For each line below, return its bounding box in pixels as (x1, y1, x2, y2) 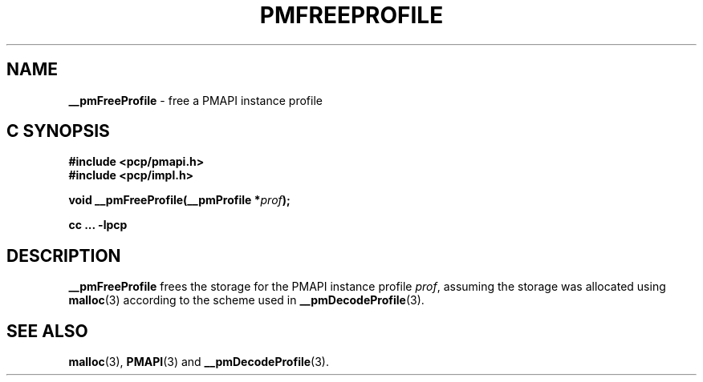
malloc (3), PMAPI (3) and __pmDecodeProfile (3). (68, 355, 329, 369)
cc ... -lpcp (68, 218, 128, 232)
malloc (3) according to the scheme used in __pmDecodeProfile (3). (68, 293, 425, 308)
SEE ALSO (6, 320, 88, 341)
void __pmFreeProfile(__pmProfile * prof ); (68, 193, 291, 207)
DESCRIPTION (6, 245, 121, 266)
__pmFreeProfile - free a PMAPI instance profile (68, 93, 323, 107)
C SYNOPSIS (6, 121, 110, 142)
